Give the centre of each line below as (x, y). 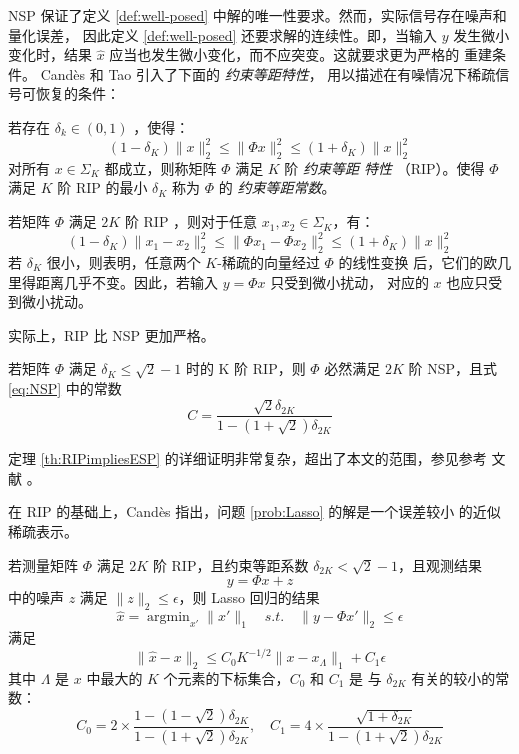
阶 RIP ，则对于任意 (191, 221)
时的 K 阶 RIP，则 (245, 368)
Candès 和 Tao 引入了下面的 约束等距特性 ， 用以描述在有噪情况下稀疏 (268, 73)
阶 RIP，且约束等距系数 (230, 564)
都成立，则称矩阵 (160, 167)
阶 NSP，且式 (453, 368)
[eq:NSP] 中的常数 (65, 387)
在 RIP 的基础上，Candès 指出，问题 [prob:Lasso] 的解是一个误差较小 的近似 (254, 511)
